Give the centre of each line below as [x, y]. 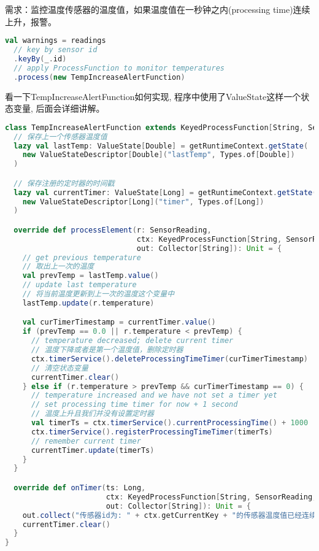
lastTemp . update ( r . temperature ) [88, 303]
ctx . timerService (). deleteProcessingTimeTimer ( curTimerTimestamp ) [170, 359]
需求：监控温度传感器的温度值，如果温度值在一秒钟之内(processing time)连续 [158, 9]
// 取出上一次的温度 [58, 267]
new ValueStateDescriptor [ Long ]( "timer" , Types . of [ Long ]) [143, 202]
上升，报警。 [31, 21]
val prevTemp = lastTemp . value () [90, 276]
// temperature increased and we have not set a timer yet [154, 395]
